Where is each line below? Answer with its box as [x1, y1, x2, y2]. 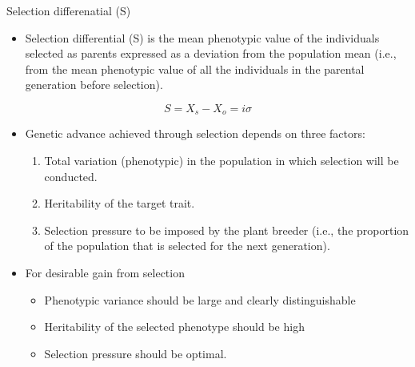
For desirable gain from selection [25, 264, 185, 280]
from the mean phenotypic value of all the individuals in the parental [25, 60, 365, 77]
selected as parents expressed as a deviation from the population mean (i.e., [25, 45, 397, 62]
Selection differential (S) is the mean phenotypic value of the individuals [25, 29, 380, 46]
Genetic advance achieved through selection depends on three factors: [25, 125, 365, 142]
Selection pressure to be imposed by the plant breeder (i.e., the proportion [44, 221, 409, 238]
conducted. [44, 167, 98, 184]
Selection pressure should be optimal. [44, 345, 227, 361]
